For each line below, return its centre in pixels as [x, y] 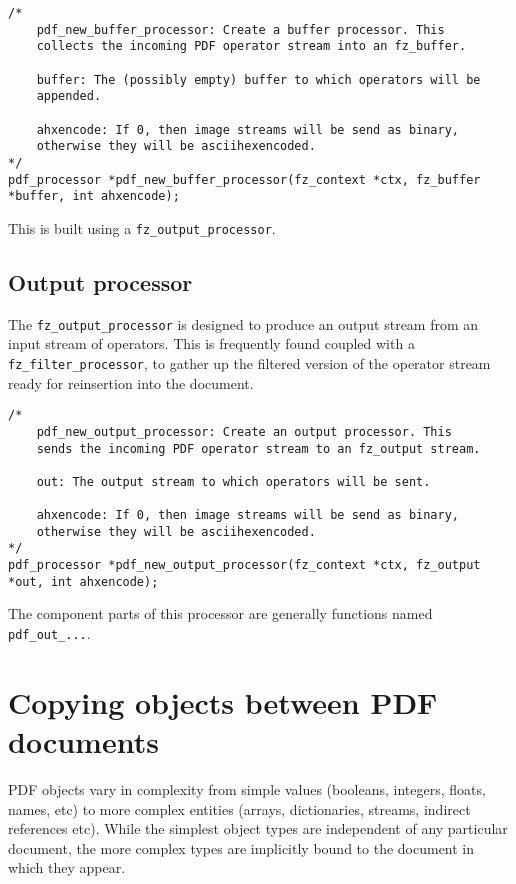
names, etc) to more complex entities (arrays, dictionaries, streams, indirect [239, 808]
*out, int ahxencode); [83, 581]
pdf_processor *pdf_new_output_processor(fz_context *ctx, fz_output [244, 565]
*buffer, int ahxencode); [94, 196]
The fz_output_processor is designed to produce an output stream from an [243, 323]
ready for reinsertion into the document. [131, 382]
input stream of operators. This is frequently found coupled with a [211, 343]
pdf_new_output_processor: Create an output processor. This [244, 431]
